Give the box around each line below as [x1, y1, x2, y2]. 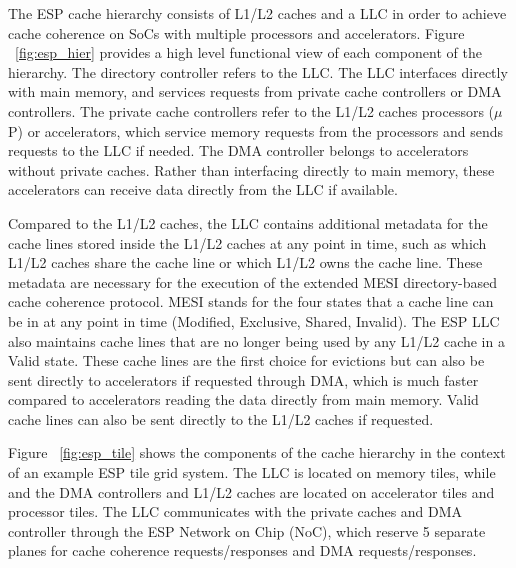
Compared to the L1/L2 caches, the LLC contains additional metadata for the [8, 212, 488, 233]
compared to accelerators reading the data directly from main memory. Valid [8, 389, 479, 410]
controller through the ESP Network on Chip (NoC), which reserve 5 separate [8, 520, 486, 541]
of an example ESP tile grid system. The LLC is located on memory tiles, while [8, 462, 496, 483]
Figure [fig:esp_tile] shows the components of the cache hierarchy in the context [8, 442, 506, 463]
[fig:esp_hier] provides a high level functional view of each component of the [15, 42, 482, 63]
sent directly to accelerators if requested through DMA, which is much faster [8, 369, 479, 390]
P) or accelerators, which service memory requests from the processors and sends [8, 120, 504, 141]
